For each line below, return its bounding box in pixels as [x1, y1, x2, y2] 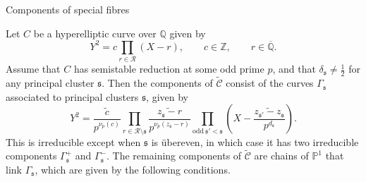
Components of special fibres [6, 2, 130, 16]
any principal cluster [6, 75, 94, 90]
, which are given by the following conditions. [35, 162, 231, 176]
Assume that [6, 61, 61, 76]
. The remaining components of [106, 148, 242, 163]
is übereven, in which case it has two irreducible [151, 134, 359, 149]
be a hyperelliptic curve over [33, 25, 157, 40]
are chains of [254, 148, 309, 163]
